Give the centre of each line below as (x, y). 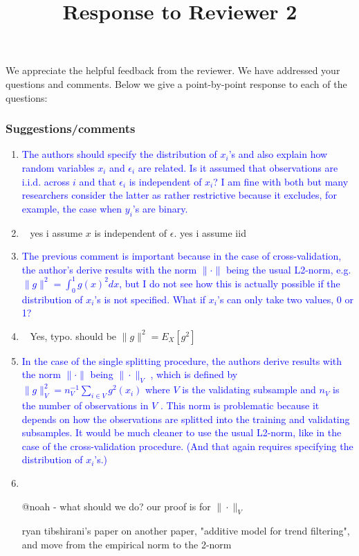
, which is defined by (194, 374)
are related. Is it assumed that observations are (238, 167)
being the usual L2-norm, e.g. (288, 269)
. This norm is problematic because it (240, 405)
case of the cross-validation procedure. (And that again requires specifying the (187, 446)
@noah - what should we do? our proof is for (116, 506)
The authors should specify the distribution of (119, 154)
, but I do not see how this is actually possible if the (230, 283)
